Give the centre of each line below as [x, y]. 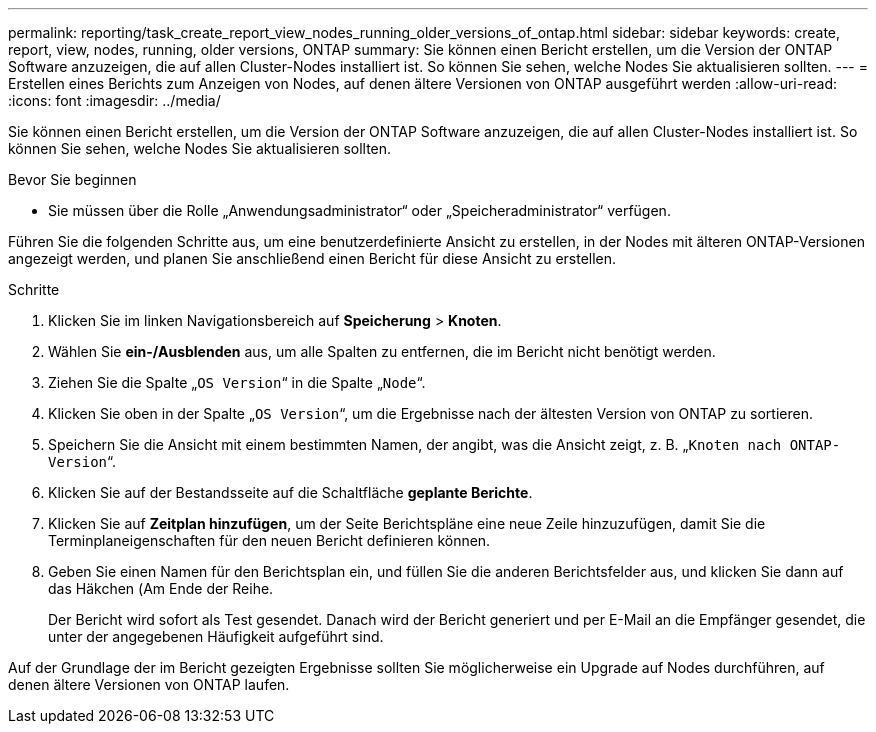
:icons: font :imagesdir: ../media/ [114, 100]
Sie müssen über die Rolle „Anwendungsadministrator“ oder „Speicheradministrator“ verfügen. [359, 210]
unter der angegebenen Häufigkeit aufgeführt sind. [216, 636]
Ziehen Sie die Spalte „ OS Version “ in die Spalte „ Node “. [237, 382]
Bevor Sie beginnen [72, 179]
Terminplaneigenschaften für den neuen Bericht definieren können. [269, 540]
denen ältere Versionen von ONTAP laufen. [149, 684]
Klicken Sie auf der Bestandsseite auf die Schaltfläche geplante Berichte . [290, 492]
